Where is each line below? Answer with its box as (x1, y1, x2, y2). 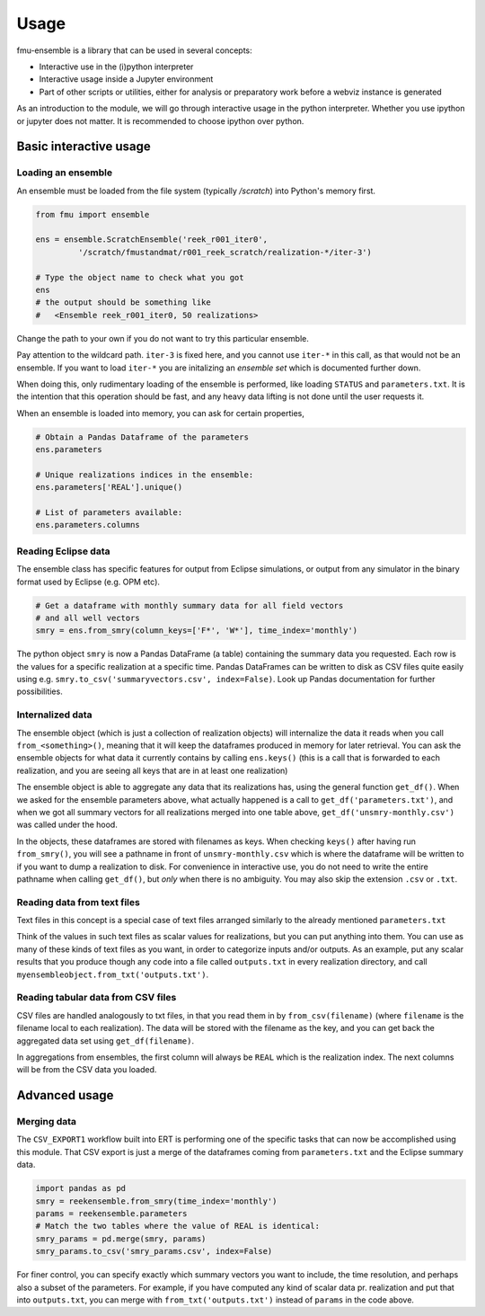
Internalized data (16, 708, 93, 721)
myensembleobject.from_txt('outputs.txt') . (16, 969, 209, 980)
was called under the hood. (16, 819, 119, 831)
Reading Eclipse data (16, 545, 110, 557)
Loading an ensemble (16, 166, 112, 179)
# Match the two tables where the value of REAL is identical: (35, 1221, 321, 1232)
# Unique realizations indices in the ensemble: (35, 469, 254, 480)
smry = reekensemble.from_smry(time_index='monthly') (35, 1196, 278, 1206)
